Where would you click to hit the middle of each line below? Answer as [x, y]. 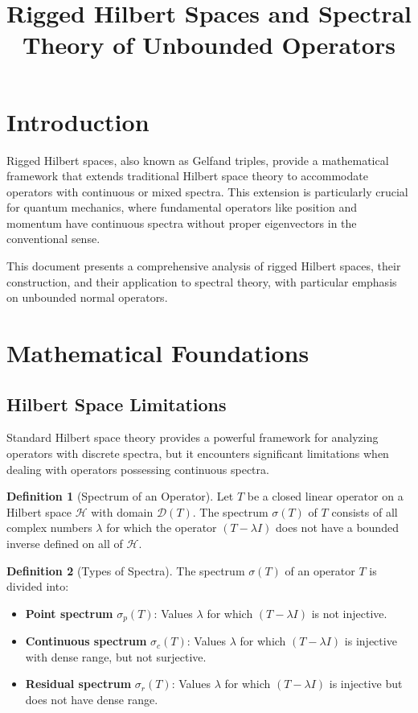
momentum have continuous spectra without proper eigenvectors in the [182, 223]
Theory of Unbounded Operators [209, 45]
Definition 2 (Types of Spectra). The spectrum [126, 570]
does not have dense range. [92, 699]
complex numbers [49, 528]
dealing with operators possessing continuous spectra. [138, 469]
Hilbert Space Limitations [117, 404]
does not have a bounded [337, 528]
